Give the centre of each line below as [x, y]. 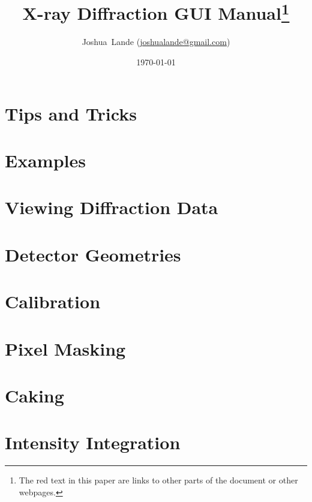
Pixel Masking [65, 348]
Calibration [53, 301]
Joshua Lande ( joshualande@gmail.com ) [156, 42]
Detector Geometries [93, 254]
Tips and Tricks [71, 113]
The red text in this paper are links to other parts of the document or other [158, 480]
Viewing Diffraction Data [112, 207]
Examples [45, 160]
